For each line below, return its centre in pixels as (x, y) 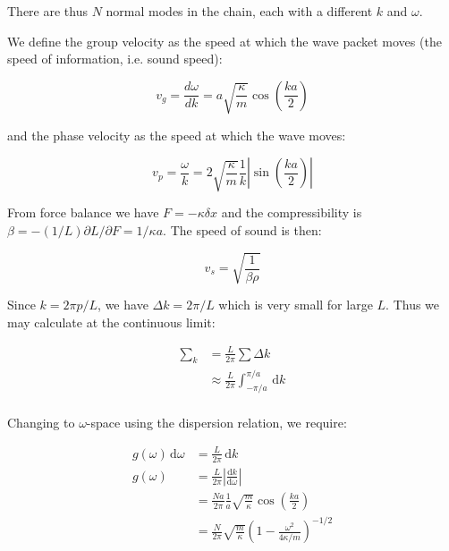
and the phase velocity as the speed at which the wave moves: (177, 135)
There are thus (47, 11)
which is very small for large (296, 304)
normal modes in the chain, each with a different (239, 11)
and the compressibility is (292, 212)
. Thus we (413, 304)
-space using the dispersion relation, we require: (216, 422)
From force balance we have (83, 212)
